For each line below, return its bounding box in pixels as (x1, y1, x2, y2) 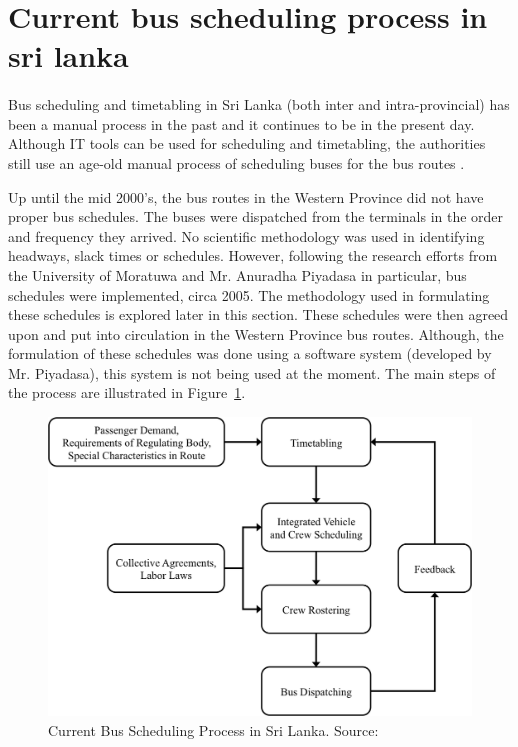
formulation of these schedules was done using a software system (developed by (8, 343, 492, 364)
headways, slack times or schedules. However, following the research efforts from (8, 245, 498, 266)
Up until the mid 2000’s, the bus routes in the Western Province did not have (8, 186, 484, 207)
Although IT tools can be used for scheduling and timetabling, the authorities (8, 133, 486, 154)
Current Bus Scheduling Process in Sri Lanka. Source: (48, 720, 379, 741)
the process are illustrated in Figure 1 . (8, 382, 246, 403)
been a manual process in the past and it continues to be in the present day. (8, 113, 475, 134)
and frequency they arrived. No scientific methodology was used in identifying (8, 225, 485, 246)
